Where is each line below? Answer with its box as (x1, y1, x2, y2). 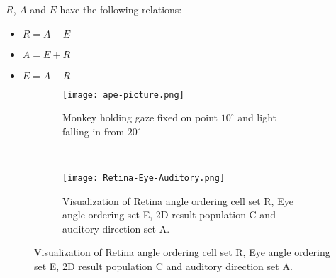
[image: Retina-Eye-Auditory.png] (62, 173, 225, 184)
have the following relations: (60, 2, 182, 16)
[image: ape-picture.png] (62, 89, 184, 100)
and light (237, 110, 276, 125)
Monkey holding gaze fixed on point (62, 110, 218, 125)
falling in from (62, 123, 125, 138)
